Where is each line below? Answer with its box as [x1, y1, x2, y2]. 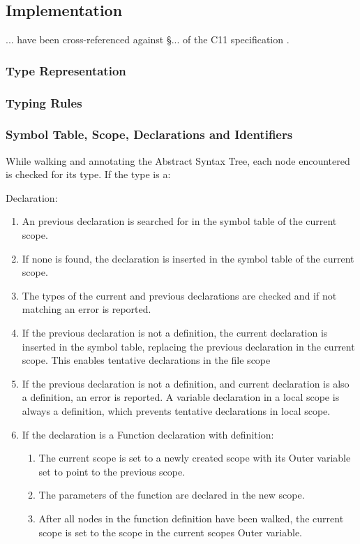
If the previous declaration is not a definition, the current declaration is [22, 325, 328, 340]
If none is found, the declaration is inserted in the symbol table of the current [22, 251, 354, 265]
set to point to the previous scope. [38, 464, 186, 478]
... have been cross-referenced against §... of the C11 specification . [6, 32, 290, 47]
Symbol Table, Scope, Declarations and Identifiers [6, 126, 293, 143]
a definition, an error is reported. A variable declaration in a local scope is [22, 390, 340, 404]
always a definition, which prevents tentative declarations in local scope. [22, 404, 331, 418]
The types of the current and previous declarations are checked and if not [22, 288, 337, 302]
